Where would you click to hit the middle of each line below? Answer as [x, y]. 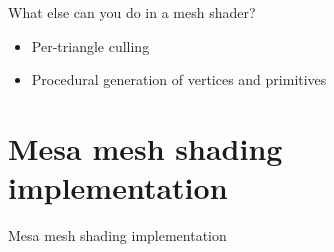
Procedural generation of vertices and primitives [179, 79]
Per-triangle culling [90, 45]
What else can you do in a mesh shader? [132, 12]
